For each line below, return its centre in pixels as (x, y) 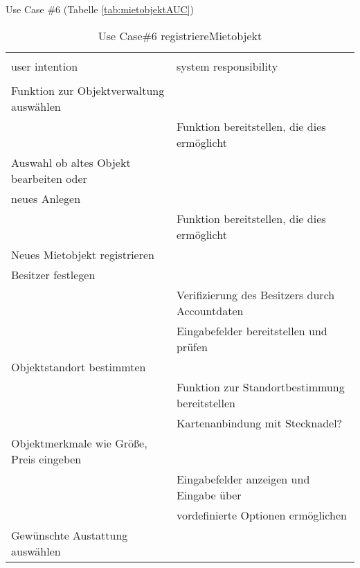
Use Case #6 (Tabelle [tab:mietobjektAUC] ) (100, 9)
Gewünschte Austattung (70, 535)
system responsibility (227, 66)
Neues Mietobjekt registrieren (83, 254)
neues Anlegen (46, 198)
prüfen (192, 346)
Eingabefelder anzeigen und (243, 479)
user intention (45, 66)
